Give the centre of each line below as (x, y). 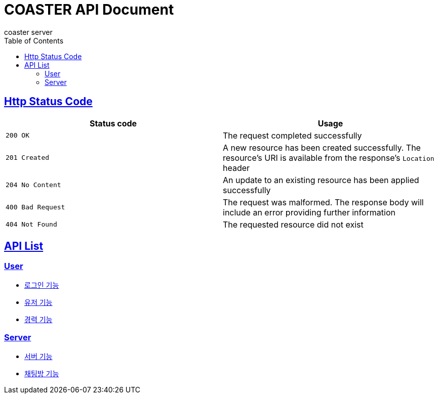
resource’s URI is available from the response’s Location (329, 158)
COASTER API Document (89, 10)
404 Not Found (31, 225)
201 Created (28, 158)
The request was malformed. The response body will (323, 202)
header (236, 168)
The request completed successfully (292, 135)
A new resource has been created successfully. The (322, 147)
